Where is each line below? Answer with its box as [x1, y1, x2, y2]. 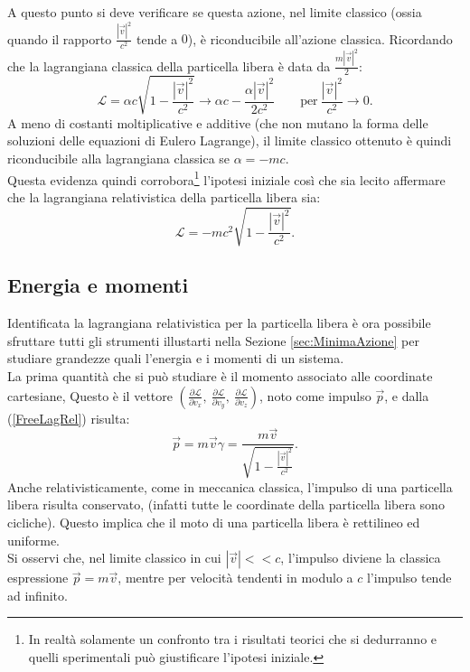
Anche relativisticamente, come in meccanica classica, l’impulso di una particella [7, 477, 453, 496]
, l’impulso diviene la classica [280, 548, 441, 567]
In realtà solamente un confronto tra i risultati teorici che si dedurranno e [28, 630, 437, 649]
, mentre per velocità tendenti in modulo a [117, 568, 353, 587]
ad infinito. [7, 585, 68, 604]
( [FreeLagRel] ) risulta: [7, 408, 130, 427]
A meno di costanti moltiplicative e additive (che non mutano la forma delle [7, 113, 428, 132]
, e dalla [384, 386, 429, 405]
